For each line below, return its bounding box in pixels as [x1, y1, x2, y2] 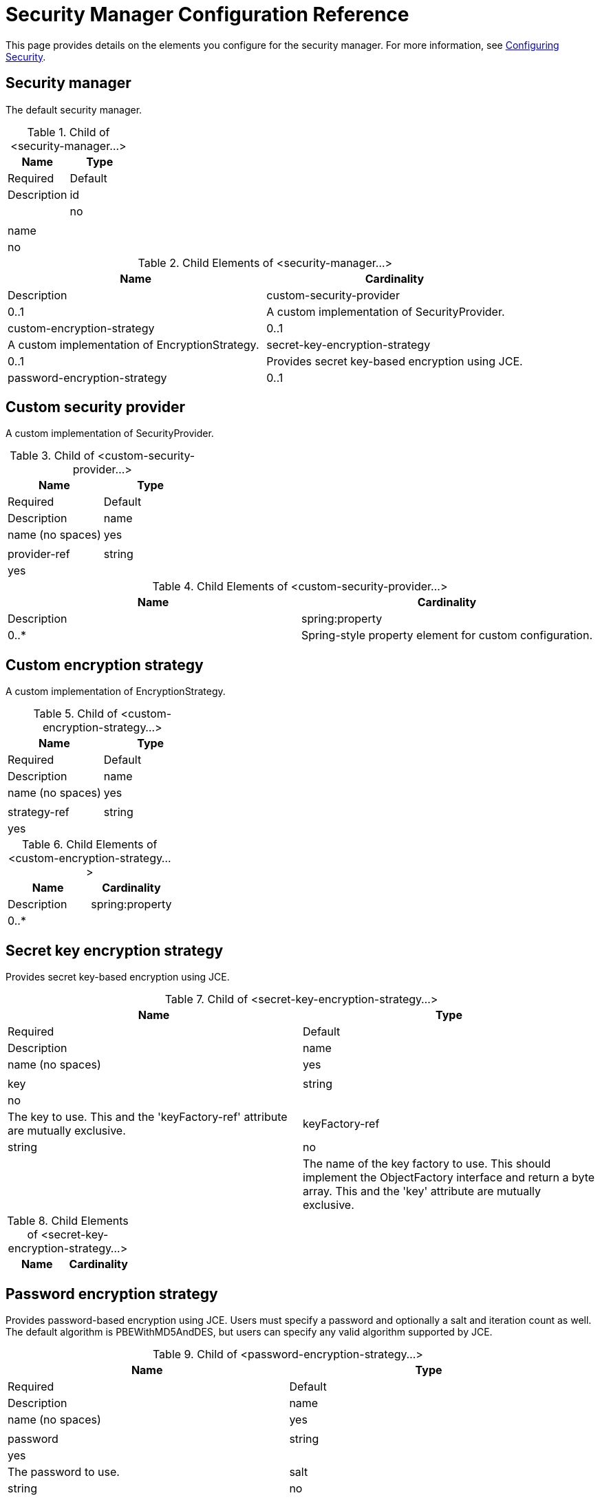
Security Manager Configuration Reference [6, 3, 409, 26]
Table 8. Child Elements [7, 1214, 129, 1228]
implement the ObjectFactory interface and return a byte [303, 1170, 595, 1185]
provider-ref [8, 547, 70, 561]
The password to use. [8, 1464, 120, 1479]
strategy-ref [8, 805, 69, 819]
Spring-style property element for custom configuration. [301, 628, 592, 643]
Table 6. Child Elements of [22, 837, 158, 852]
